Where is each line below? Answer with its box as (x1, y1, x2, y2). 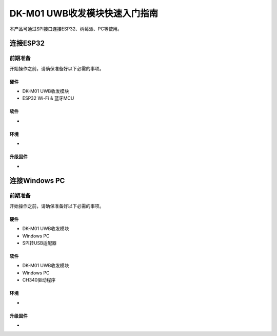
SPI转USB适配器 (22, 239, 57, 246)
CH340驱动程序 (22, 277, 56, 283)
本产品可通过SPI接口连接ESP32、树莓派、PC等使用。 (9, 26, 123, 32)
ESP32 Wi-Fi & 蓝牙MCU (22, 95, 74, 101)
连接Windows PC (9, 176, 65, 185)
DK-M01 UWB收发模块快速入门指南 (9, 8, 159, 19)
